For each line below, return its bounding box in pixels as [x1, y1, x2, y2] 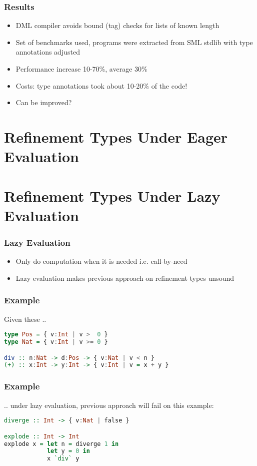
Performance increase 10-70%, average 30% [15, 64, 147, 74]
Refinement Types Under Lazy [4, 185, 220, 206]
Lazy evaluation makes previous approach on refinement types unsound [15, 272, 234, 283]
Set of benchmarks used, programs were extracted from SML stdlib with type [15, 37, 253, 47]
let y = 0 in [46, 447, 90, 455]
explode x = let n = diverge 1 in [4, 440, 119, 447]
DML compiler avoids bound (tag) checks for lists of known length [15, 20, 219, 31]
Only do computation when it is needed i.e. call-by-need [15, 256, 187, 266]
